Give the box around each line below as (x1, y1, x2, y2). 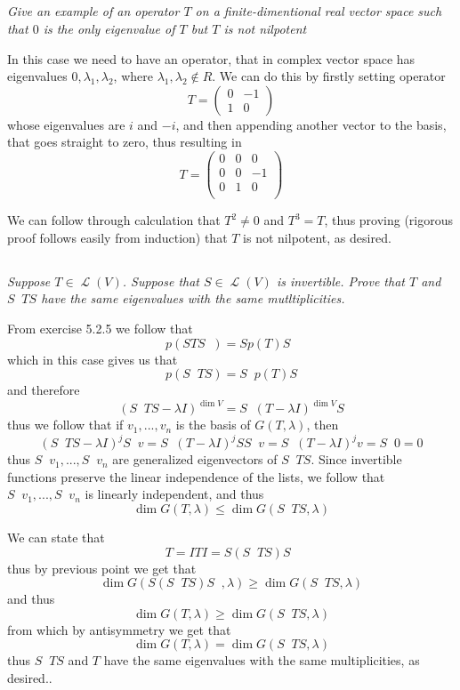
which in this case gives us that (7, 349, 178, 368)
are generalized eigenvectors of (112, 450, 278, 469)
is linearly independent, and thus (85, 485, 264, 503)
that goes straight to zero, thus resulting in (7, 132, 242, 151)
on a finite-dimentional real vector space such (195, 2, 442, 20)
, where (113, 67, 153, 85)
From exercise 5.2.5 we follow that (7, 318, 193, 337)
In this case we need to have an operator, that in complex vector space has (7, 49, 416, 68)
